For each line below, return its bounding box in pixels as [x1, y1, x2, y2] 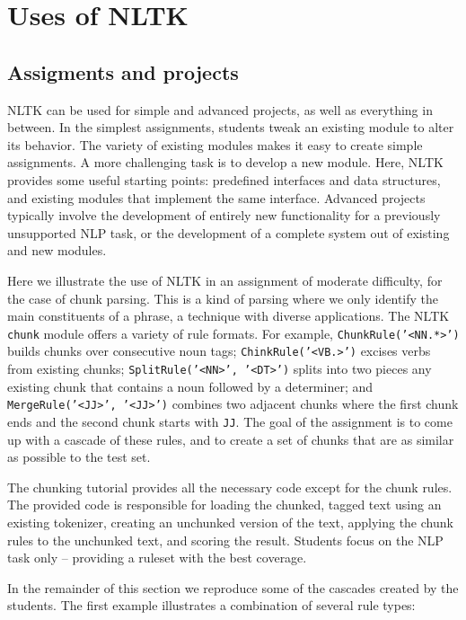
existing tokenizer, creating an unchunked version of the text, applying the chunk [7, 512, 453, 531]
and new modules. [7, 241, 107, 260]
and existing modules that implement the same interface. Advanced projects [7, 188, 426, 207]
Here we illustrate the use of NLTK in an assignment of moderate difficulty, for [7, 270, 443, 289]
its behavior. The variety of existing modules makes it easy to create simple [7, 135, 423, 154]
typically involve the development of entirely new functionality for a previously [7, 206, 441, 225]
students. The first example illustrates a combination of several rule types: [7, 596, 416, 615]
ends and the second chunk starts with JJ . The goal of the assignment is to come [7, 412, 453, 430]
